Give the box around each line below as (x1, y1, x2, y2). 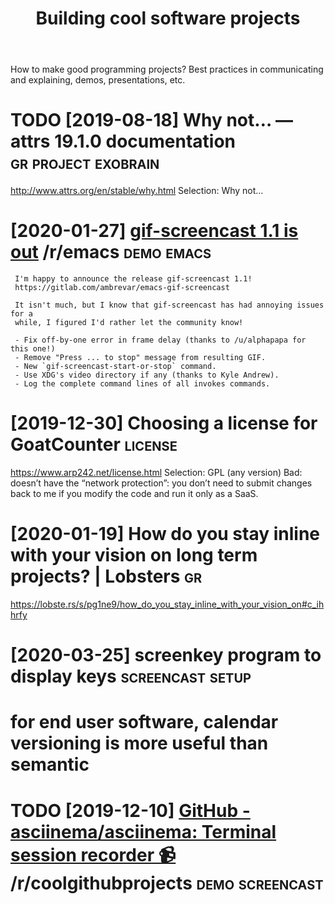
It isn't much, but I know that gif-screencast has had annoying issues (14, 300, 325, 311)
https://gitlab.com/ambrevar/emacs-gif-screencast (14, 283, 230, 293)
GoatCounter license (10, 433, 178, 456)
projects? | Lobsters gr (10, 565, 203, 588)
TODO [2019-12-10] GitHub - (10, 799, 251, 822)
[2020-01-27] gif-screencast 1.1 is (10, 220, 299, 242)
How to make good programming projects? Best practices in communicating (10, 63, 324, 76)
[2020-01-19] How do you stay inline (10, 523, 321, 546)
